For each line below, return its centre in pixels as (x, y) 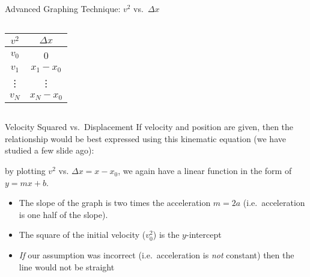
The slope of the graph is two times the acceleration (115, 203)
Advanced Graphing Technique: (63, 8)
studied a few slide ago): (50, 150)
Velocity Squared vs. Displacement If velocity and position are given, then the (149, 127)
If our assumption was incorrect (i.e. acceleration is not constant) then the (157, 255)
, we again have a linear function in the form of (205, 171)
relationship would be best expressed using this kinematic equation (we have (145, 138)
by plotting (25, 171)
